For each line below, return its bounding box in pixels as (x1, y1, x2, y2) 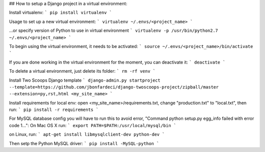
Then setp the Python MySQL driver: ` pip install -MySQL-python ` (9, 140, 159, 146)
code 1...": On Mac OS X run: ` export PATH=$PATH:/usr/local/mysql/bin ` (9, 122, 177, 128)
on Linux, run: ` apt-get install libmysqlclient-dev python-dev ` (9, 131, 165, 137)
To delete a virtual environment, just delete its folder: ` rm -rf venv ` (9, 68, 156, 74)
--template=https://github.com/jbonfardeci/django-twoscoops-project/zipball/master (9, 84, 219, 90)
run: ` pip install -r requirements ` (9, 107, 99, 112)
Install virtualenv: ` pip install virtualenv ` (9, 10, 112, 16)
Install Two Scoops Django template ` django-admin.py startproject (9, 77, 160, 83)
